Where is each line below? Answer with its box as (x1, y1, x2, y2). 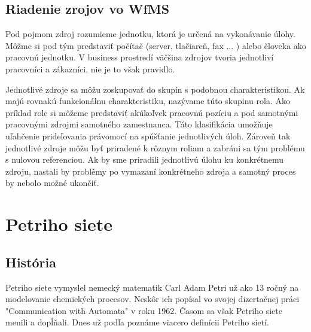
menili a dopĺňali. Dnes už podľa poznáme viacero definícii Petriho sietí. (5, 316, 269, 328)
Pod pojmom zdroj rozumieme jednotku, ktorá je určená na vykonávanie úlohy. (5, 28, 295, 40)
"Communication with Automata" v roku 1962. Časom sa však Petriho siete (5, 304, 282, 316)
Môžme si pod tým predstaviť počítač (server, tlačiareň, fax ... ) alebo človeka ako (5, 39, 306, 51)
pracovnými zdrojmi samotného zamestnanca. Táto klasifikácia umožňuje (5, 118, 273, 130)
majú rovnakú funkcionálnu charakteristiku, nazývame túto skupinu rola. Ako (5, 95, 290, 107)
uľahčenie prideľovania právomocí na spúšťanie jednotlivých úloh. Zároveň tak (5, 129, 291, 142)
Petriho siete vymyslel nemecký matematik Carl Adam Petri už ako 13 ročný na (5, 281, 299, 293)
